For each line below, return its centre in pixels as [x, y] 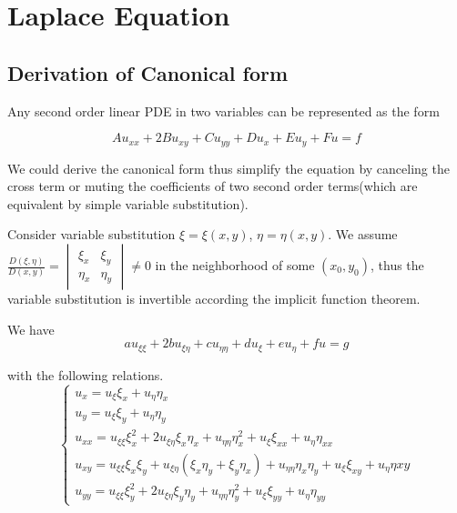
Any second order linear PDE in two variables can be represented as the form [223, 111]
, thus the [397, 265]
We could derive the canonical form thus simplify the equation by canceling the [228, 168]
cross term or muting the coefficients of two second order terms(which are [213, 186]
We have [31, 329]
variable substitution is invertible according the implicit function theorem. [214, 298]
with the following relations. [86, 374]
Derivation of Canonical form [148, 72]
